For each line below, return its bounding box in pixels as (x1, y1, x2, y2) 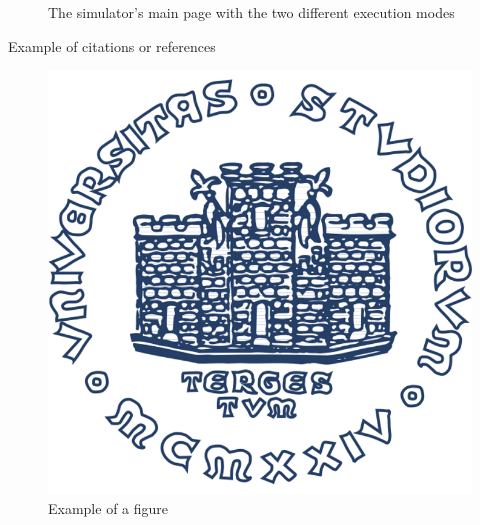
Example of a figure (48, 497, 169, 518)
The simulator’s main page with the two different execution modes (48, 2, 455, 22)
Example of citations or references (8, 35, 216, 56)
